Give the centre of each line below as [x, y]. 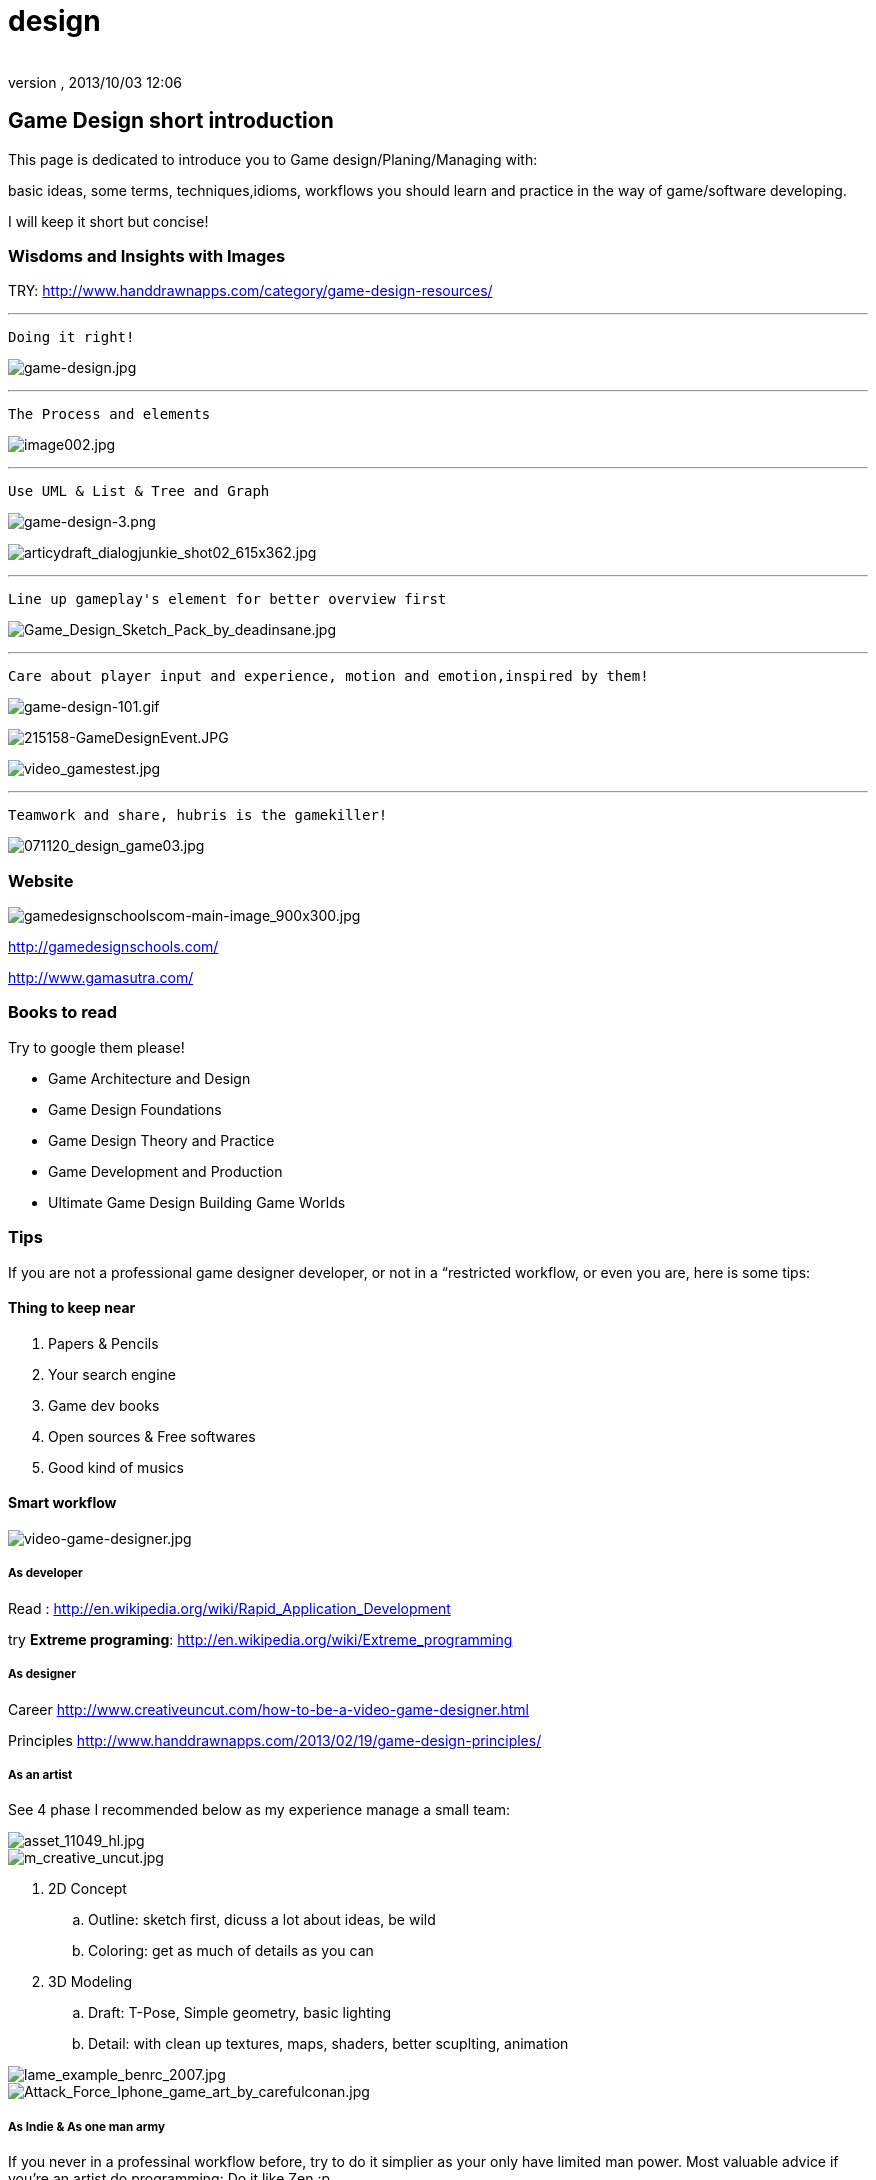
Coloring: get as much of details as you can [231, 1951]
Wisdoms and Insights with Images [147, 255]
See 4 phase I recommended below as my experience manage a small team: [259, 1810]
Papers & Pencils [103, 1343]
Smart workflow [62, 1503]
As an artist [40, 1774]
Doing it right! [71, 337]
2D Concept [87, 1889]
